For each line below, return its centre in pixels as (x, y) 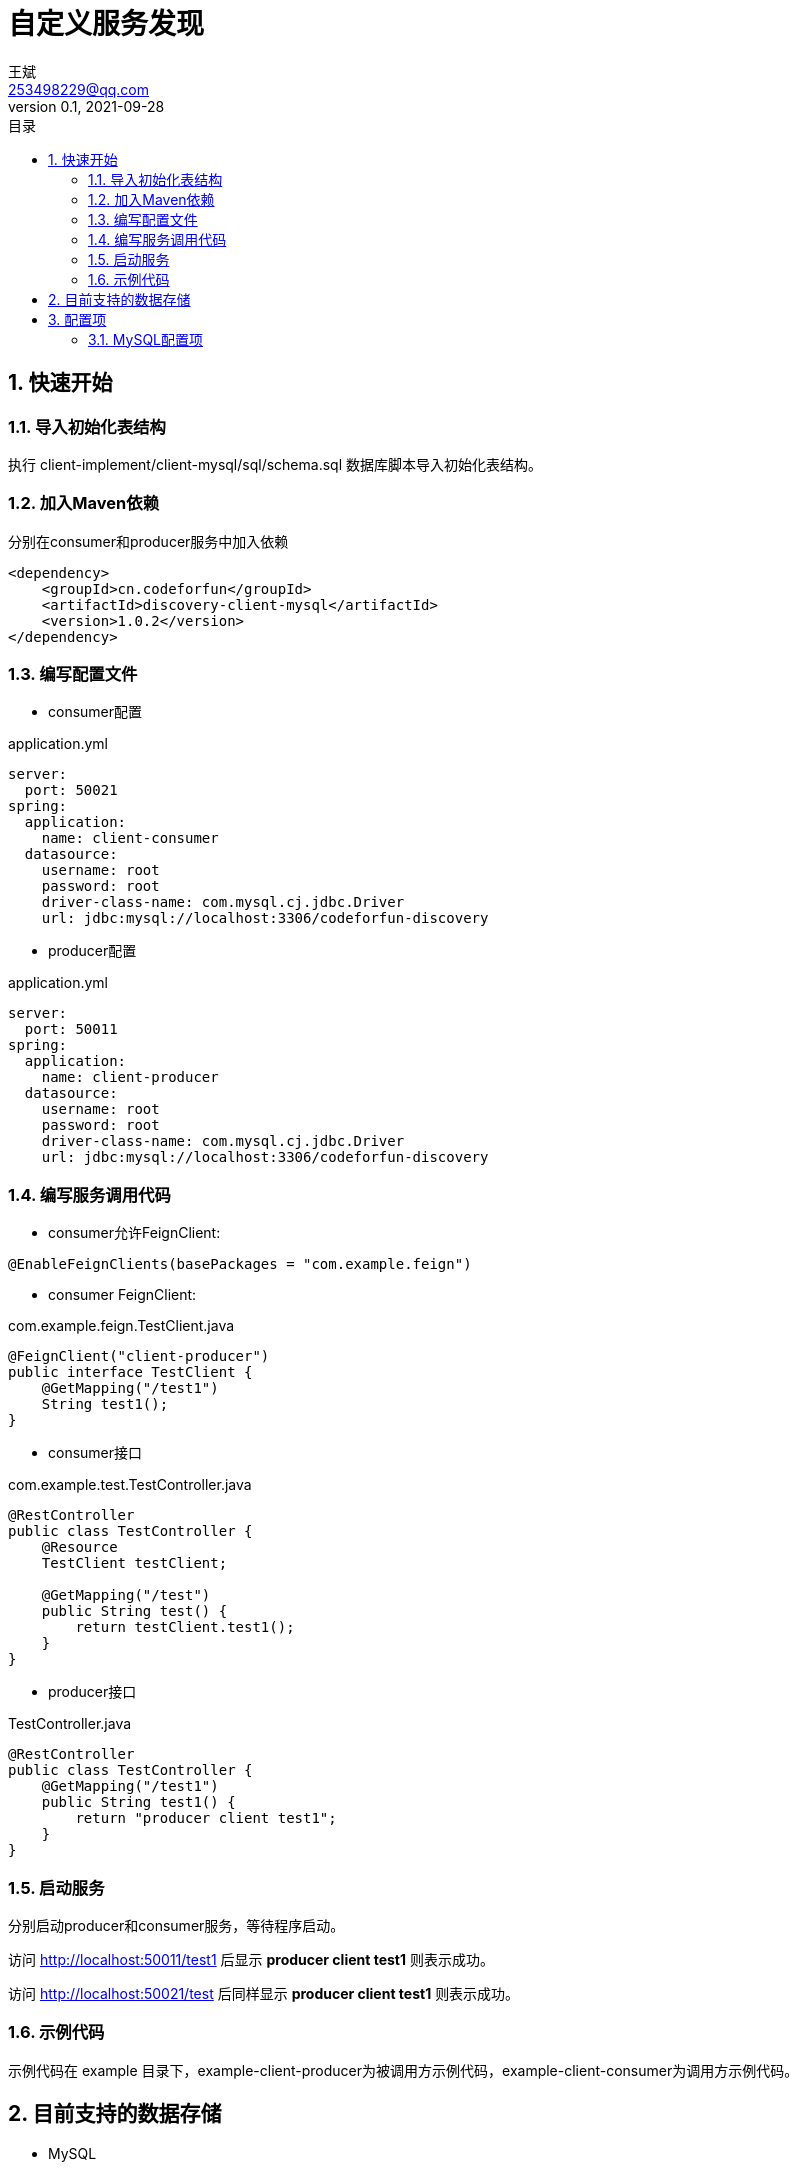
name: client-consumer (130, 838)
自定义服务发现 (106, 24)
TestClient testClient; (134, 1563)
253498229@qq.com (78, 89)
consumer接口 (95, 1453)
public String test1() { (138, 1802)
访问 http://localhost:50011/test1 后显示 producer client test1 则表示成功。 (251, 1959)
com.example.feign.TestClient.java (121, 1326)
